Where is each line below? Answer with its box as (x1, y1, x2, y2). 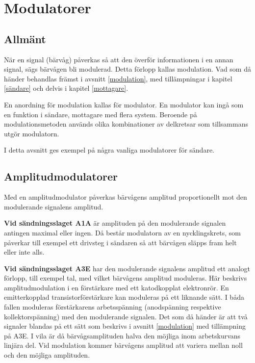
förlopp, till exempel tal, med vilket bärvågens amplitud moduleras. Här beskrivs (4, 273, 247, 283)
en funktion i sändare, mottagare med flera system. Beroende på (4, 109, 197, 119)
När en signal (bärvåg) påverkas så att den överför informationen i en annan (4, 54, 233, 64)
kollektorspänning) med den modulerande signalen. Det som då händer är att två (4, 311, 248, 321)
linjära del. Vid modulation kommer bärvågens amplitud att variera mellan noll (4, 340, 243, 350)
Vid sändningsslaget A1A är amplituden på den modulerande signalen (4, 218, 226, 228)
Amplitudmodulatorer (4, 169, 118, 184)
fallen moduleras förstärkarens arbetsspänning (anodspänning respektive (4, 302, 221, 312)
